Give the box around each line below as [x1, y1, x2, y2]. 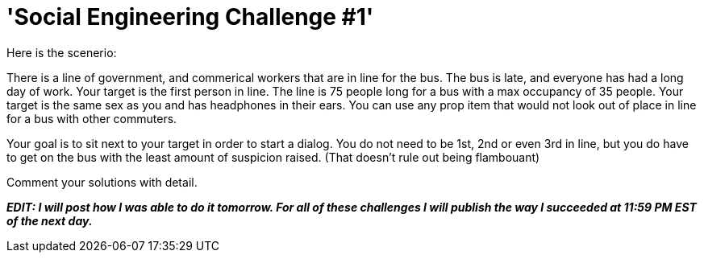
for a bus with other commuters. [6, 111, 177, 125]
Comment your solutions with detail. [6, 175, 198, 189]
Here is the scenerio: [6, 45, 117, 60]
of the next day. [6, 213, 93, 228]
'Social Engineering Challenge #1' [6, 3, 374, 31]
